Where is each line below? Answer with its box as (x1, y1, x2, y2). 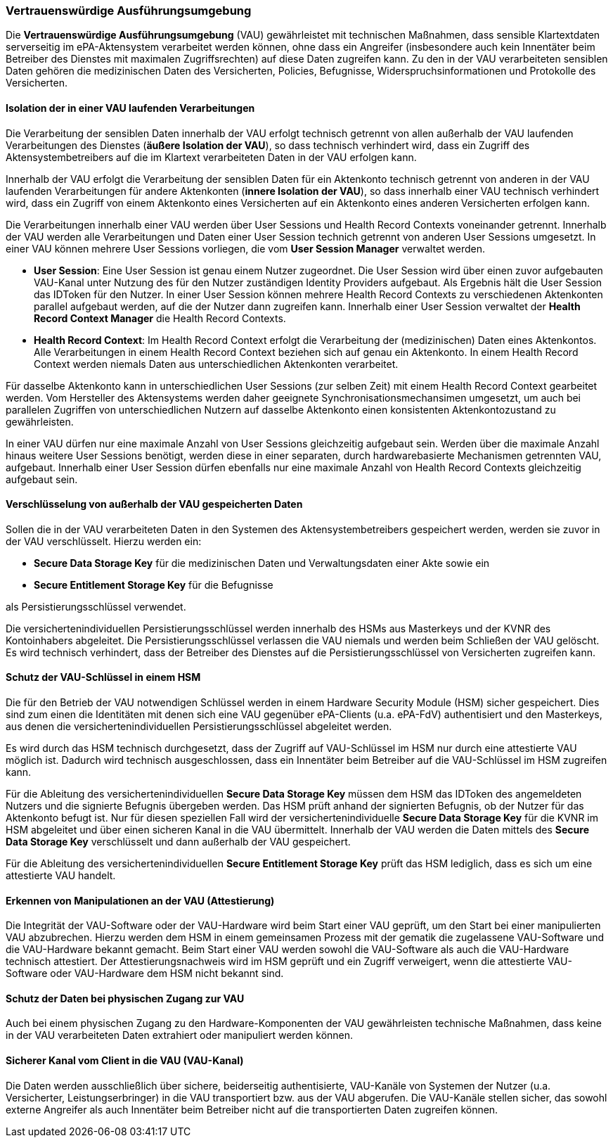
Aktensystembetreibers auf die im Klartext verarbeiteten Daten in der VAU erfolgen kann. (6, 151, 417, 163)
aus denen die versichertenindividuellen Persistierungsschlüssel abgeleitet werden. (6, 720, 392, 733)
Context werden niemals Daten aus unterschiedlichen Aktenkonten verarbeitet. (34, 357, 399, 370)
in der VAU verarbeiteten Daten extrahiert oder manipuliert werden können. (6, 1029, 354, 1042)
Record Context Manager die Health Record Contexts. (34, 312, 286, 324)
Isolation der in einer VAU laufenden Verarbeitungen (6, 101, 255, 114)
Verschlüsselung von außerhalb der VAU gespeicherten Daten (6, 498, 303, 511)
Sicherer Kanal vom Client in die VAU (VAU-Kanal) (6, 1054, 244, 1067)
